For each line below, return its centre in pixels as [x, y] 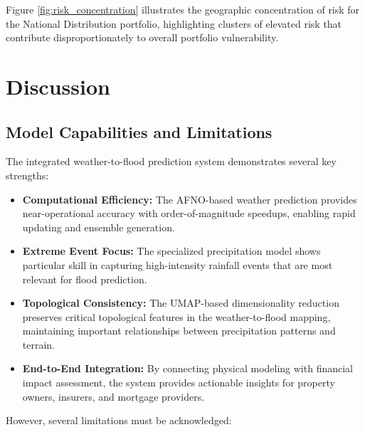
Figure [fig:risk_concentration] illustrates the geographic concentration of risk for [183, 9]
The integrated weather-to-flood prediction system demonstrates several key [171, 161]
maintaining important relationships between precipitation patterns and [179, 331]
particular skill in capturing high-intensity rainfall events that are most [178, 264]
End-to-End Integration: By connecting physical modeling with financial [187, 368]
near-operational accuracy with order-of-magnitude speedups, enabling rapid [189, 213]
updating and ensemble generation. [99, 227]
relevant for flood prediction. [85, 279]
